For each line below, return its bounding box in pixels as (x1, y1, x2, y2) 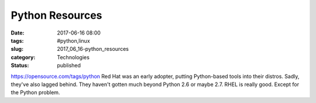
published (57, 62, 81, 69)
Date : (11, 29, 25, 36)
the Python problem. (11, 89, 60, 96)
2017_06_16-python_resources (57, 46, 129, 53)
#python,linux (57, 37, 90, 44)
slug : (11, 46, 23, 53)
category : (11, 53, 36, 61)
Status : (11, 62, 29, 69)
